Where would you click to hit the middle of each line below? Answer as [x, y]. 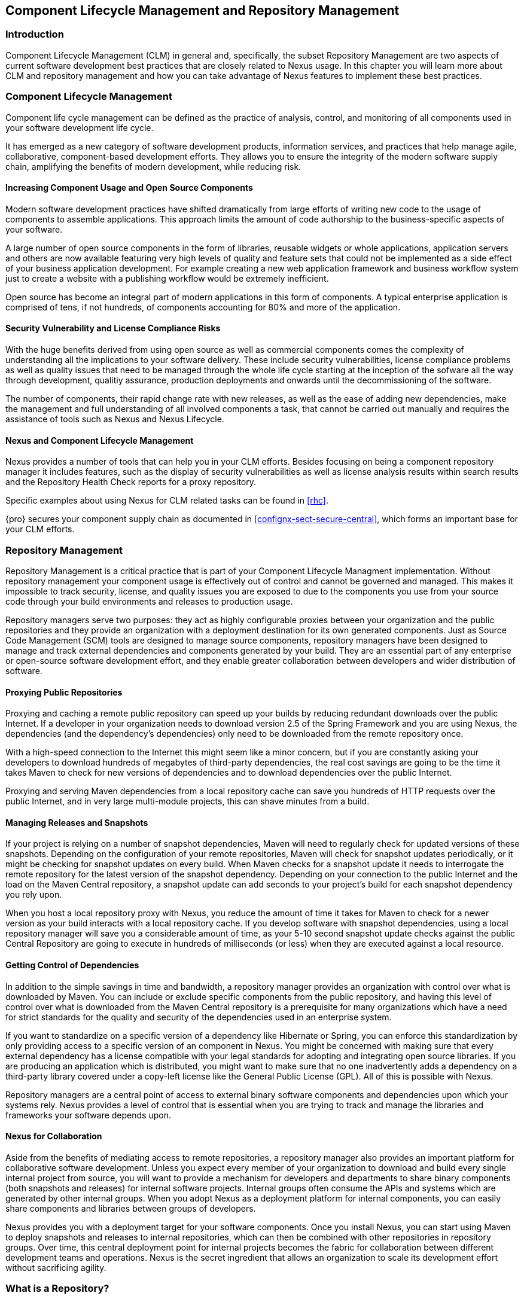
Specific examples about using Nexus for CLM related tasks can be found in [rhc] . [167, 501]
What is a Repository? [57, 1289]
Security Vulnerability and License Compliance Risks [113, 328]
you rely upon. [34, 895]
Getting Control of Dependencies [72, 965]
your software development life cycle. [80, 127]
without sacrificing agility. [56, 1267]
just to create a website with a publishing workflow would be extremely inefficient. [167, 278]
